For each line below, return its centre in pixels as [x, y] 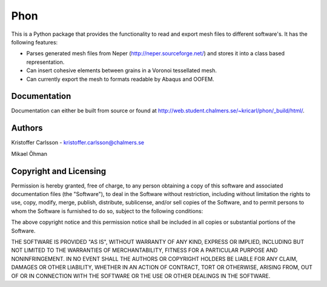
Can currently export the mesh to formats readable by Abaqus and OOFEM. [120, 79]
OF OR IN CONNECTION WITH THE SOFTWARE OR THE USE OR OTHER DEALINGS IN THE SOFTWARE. [141, 275]
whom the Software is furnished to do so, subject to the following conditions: [107, 211]
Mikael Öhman [29, 154]
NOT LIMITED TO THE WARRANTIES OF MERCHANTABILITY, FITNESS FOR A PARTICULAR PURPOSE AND [144, 250]
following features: [35, 42]
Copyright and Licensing [59, 171]
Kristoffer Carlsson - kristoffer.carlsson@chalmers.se [78, 143]
